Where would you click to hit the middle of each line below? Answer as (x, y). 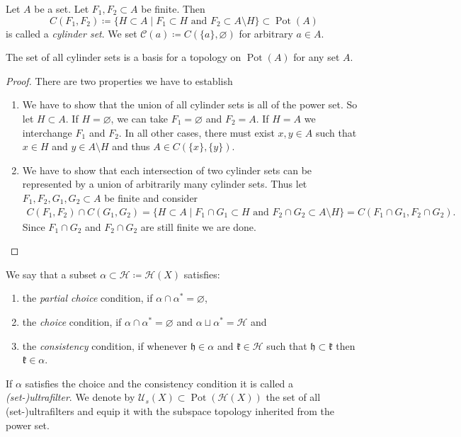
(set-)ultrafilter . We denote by (70, 397)
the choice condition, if (72, 321)
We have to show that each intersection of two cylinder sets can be (167, 170)
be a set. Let (62, 8)
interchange (47, 132)
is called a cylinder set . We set (72, 33)
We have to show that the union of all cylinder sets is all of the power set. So (190, 104)
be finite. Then (173, 8)
